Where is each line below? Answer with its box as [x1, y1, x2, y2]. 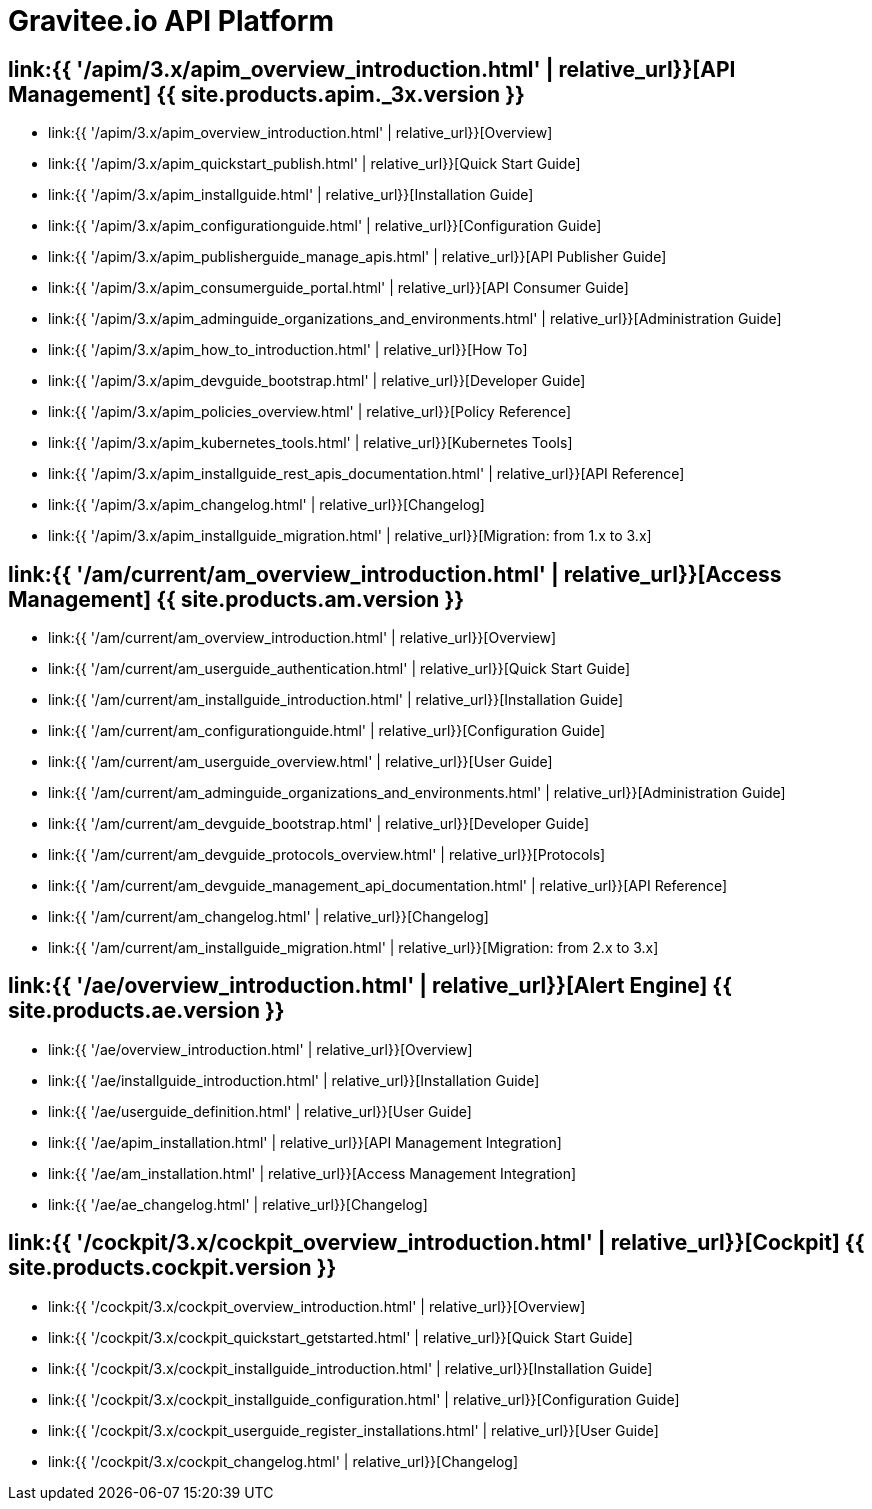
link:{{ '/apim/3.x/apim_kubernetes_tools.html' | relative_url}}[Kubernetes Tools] [48, 434, 573, 452]
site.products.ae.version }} [8, 998, 285, 1024]
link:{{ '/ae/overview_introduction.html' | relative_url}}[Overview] [48, 1040, 473, 1058]
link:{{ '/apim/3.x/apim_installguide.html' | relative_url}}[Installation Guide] [48, 186, 534, 204]
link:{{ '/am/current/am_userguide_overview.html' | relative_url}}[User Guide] [48, 753, 553, 771]
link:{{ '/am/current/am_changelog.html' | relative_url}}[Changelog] [48, 908, 489, 926]
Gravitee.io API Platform [8, 4, 335, 38]
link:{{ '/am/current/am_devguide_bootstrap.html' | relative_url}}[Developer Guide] [48, 815, 590, 833]
